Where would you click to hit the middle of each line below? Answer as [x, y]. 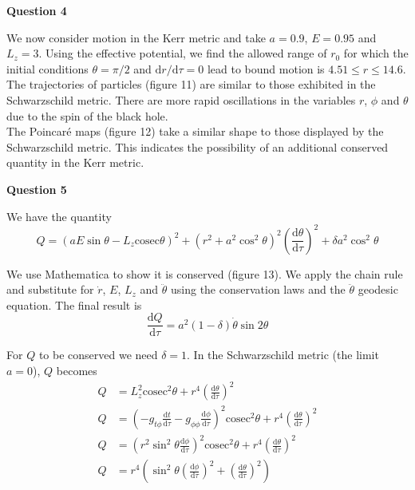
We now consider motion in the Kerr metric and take [136, 37]
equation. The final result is [74, 304]
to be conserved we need [98, 355]
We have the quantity [59, 216]
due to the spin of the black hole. [87, 115]
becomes [77, 371]
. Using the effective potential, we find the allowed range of [183, 53]
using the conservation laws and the [258, 289]
